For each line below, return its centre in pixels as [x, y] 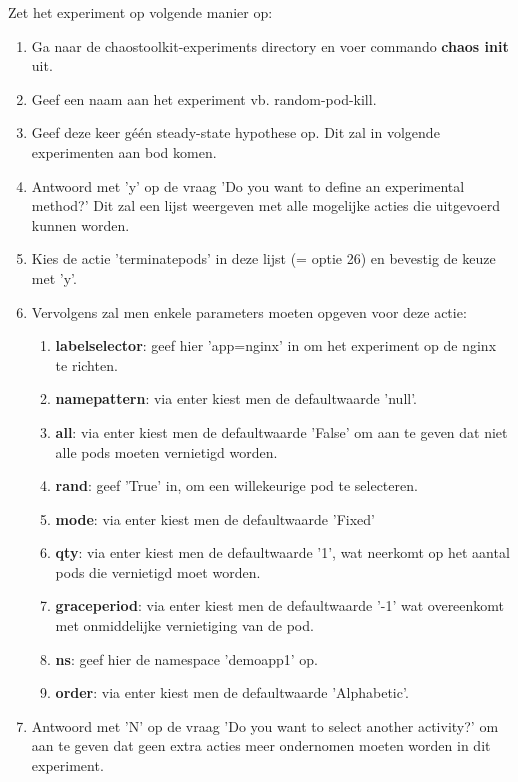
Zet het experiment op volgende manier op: [140, 12]
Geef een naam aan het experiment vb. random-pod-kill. [204, 98]
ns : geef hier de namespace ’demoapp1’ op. [186, 658]
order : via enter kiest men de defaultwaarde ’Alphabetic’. [232, 692]
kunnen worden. [80, 224]
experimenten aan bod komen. [124, 151]
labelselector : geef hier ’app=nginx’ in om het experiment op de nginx [276, 345]
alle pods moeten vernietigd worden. [166, 451]
